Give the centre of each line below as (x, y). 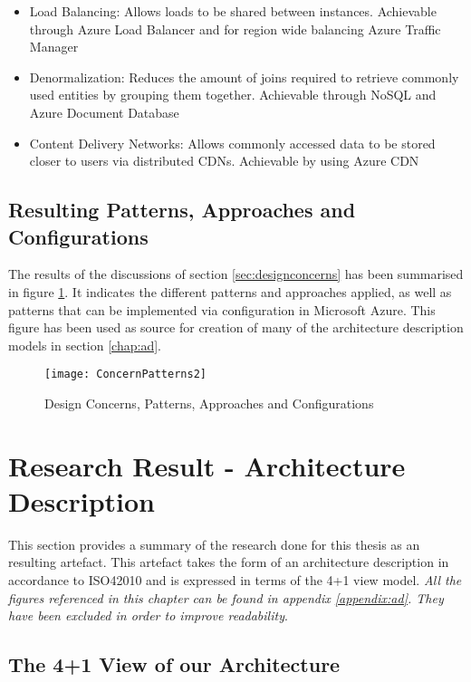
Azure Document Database (104, 112)
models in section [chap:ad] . (85, 345)
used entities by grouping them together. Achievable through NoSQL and (233, 95)
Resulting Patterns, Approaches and (182, 210)
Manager (54, 47)
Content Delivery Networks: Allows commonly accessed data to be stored (232, 143)
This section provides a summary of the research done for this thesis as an (214, 544)
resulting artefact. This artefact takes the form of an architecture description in (229, 562)
